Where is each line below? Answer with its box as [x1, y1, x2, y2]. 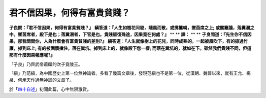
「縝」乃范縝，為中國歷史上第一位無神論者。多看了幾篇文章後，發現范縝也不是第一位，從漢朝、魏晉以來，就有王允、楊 [9, 70, 251, 76]
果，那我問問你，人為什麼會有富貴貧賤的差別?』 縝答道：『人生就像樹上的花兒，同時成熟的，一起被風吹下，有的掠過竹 [9, 38, 248, 44]
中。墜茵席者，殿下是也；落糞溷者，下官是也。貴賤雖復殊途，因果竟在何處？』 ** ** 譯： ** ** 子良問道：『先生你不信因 [9, 31, 252, 37]
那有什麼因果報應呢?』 [9, 52, 55, 58]
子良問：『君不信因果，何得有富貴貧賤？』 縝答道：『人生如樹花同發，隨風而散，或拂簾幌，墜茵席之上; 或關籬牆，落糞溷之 [9, 25, 255, 31]
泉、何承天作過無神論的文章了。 [9, 77, 74, 83]
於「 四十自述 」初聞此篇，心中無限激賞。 [9, 86, 91, 92]
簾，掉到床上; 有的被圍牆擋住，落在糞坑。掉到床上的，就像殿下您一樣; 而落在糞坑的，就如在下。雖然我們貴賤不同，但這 [9, 45, 252, 51]
